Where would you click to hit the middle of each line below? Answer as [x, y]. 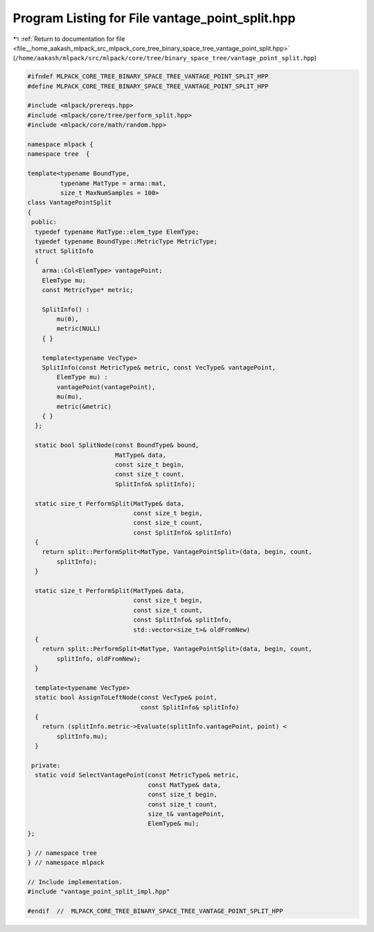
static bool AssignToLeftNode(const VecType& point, [126, 698]
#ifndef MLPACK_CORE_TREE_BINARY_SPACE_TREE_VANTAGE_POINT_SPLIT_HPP [148, 77]
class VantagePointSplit [70, 202]
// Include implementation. [75, 882]
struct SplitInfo [64, 251]
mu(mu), [70, 397]
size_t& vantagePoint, [186, 814]
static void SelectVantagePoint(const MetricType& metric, [137, 775]
